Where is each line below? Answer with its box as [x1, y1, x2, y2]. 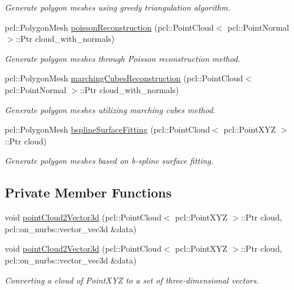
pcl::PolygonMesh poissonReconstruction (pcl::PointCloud [5, 21, 214, 33]
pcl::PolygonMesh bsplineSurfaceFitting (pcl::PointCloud [5, 123, 210, 136]
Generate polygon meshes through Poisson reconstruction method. [5, 52, 240, 64]
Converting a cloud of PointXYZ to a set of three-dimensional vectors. [5, 273, 259, 286]
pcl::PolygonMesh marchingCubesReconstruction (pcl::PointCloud [5, 72, 243, 84]
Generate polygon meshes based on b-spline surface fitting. [5, 154, 214, 167]
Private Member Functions [5, 183, 172, 202]
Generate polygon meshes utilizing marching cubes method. [5, 103, 216, 116]
